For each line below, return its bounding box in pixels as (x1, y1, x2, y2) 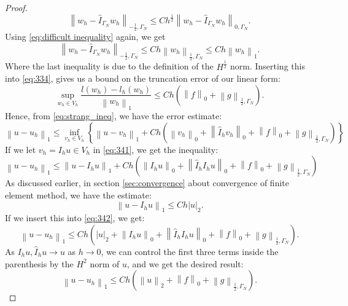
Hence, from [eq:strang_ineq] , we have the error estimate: (5, 109, 222, 122)
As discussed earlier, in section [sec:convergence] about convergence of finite (5, 176, 289, 189)
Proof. (5, 1, 28, 14)
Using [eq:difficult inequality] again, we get (5, 30, 166, 43)
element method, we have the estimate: (5, 188, 152, 201)
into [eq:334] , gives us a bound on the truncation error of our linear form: (5, 72, 280, 85)
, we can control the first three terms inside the (101, 245, 279, 257)
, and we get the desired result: (127, 257, 244, 270)
